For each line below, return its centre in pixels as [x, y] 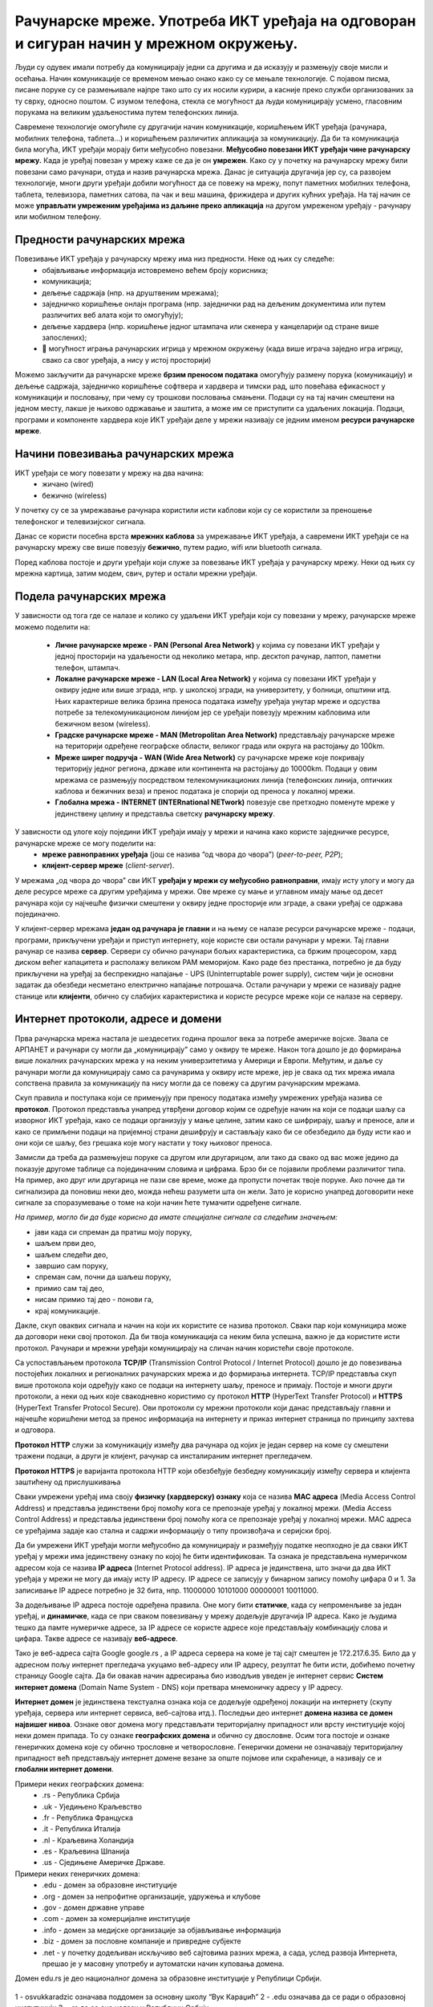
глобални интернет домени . [64, 1769]
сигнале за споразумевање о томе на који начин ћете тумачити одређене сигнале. [158, 1203]
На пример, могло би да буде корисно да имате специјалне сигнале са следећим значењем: [176, 1217]
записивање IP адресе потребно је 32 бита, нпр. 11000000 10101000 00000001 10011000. [167, 1590]
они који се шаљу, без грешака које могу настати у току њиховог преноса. [144, 1143]
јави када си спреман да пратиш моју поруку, [113, 1231]
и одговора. [35, 1430]
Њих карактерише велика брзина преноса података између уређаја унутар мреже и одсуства [218, 701]
